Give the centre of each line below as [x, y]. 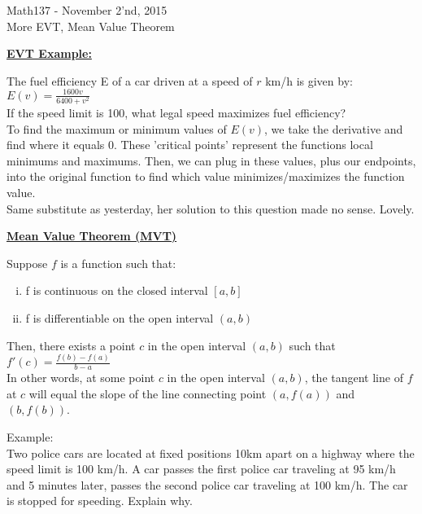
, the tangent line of [354, 378]
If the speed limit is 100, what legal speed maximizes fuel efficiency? [176, 113]
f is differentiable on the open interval [120, 317]
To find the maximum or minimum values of [117, 128]
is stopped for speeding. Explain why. [100, 501]
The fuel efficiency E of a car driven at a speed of [130, 80]
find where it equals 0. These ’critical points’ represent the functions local [190, 145]
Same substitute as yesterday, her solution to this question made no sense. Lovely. [211, 208]
